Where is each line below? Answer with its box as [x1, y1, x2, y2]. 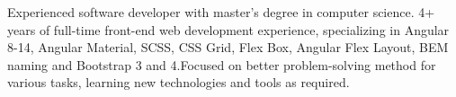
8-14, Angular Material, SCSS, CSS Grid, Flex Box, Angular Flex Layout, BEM [7, 38, 449, 57]
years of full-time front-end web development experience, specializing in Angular [7, 20, 450, 39]
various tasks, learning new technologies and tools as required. [7, 73, 350, 92]
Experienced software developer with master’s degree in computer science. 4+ [7, 3, 435, 21]
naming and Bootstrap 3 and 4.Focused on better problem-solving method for [7, 55, 436, 74]
